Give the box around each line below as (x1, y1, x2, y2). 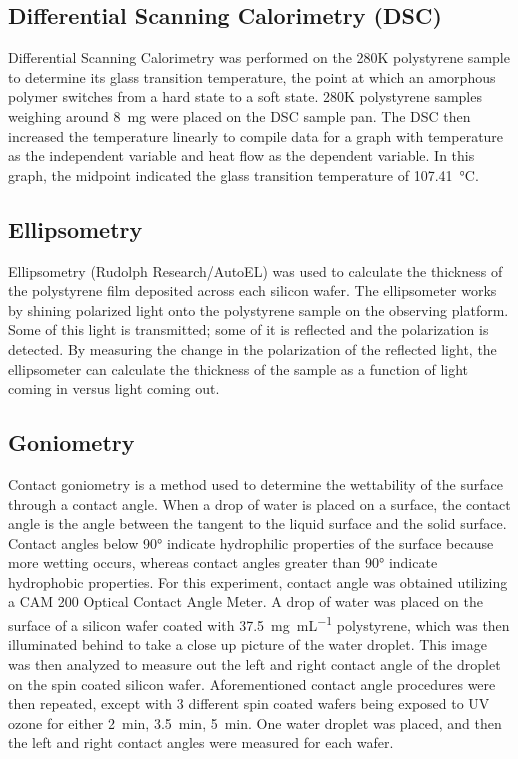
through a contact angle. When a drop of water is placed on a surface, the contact (8, 493, 511, 514)
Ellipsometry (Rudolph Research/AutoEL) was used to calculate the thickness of (8, 260, 503, 281)
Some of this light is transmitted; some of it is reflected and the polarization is (8, 319, 489, 340)
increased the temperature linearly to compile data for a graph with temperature (8, 125, 504, 146)
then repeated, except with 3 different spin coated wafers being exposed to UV (8, 693, 490, 714)
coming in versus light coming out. (8, 378, 220, 399)
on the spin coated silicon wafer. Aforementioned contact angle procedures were (8, 673, 496, 694)
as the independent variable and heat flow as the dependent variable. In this (8, 145, 475, 166)
